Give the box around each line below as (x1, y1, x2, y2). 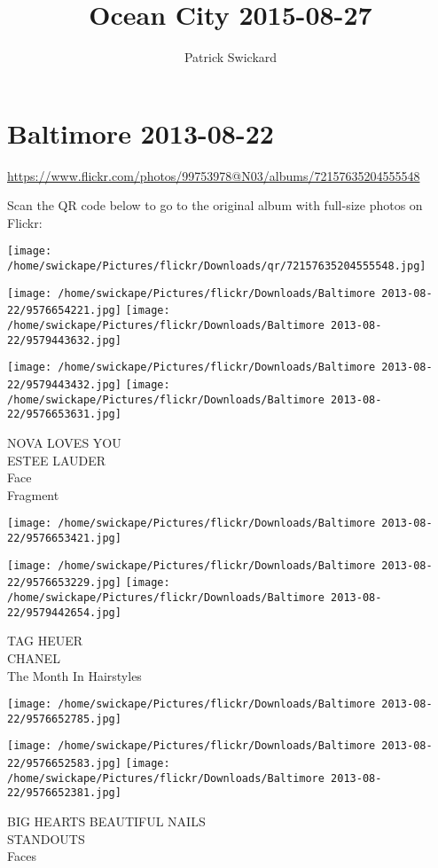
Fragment (7, 485, 59, 504)
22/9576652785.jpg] (7, 712, 121, 725)
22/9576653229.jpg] (7, 576, 121, 590)
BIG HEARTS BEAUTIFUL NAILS (7, 812, 206, 831)
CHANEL (7, 648, 60, 667)
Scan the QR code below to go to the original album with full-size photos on (7, 196, 423, 215)
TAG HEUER (7, 631, 83, 650)
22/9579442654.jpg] (7, 606, 121, 619)
